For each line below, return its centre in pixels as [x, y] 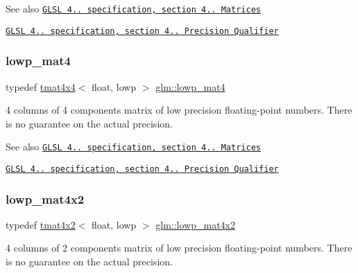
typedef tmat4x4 [41, 86]
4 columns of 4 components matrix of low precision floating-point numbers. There [179, 110]
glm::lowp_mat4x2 [195, 224]
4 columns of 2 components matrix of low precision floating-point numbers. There [179, 248]
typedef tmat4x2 [41, 224]
